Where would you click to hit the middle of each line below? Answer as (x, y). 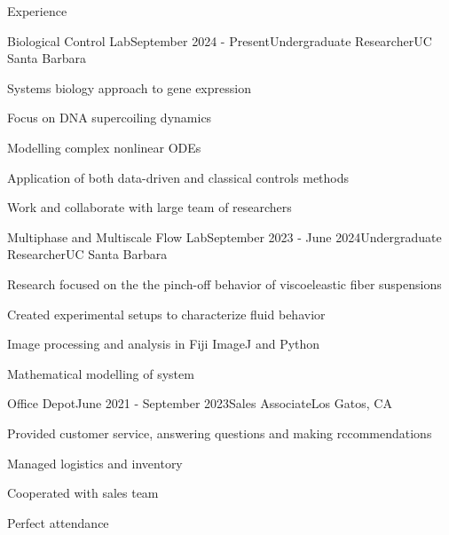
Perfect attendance (58, 522)
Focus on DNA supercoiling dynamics (110, 118)
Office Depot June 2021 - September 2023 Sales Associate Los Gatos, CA (200, 403)
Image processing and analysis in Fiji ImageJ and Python (164, 344)
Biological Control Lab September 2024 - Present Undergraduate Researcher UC (220, 40)
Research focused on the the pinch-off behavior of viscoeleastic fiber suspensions (224, 283)
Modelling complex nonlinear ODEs (104, 147)
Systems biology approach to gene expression (129, 87)
